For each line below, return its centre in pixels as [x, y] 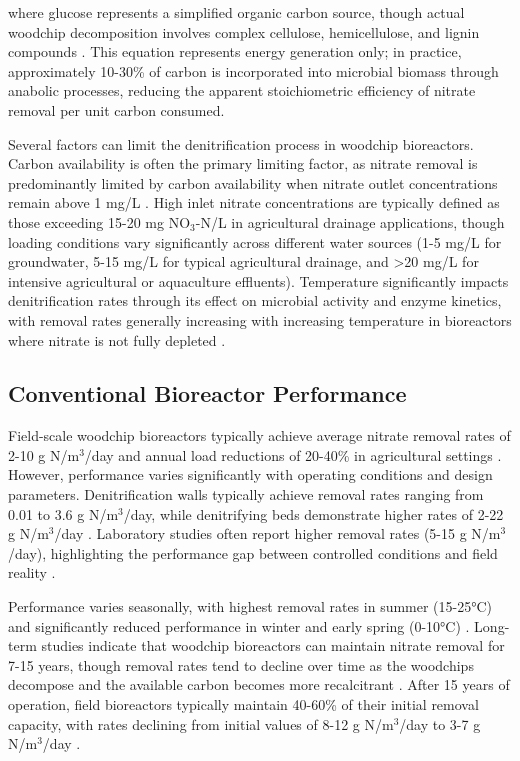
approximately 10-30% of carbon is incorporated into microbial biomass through [253, 70]
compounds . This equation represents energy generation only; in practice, [235, 51]
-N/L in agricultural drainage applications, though [350, 221]
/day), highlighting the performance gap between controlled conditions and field [253, 552]
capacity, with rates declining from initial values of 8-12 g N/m [201, 723]
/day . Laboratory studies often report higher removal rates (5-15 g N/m [277, 533]
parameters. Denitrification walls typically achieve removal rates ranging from [246, 494]
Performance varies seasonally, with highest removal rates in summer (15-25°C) [250, 606]
